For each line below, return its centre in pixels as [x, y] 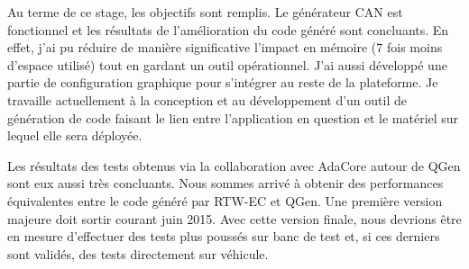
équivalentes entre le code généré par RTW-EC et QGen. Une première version [225, 200]
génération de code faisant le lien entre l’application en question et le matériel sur [233, 117]
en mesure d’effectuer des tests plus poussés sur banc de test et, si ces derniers [224, 236]
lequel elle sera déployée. [75, 135]
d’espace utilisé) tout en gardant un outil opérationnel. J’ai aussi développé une [227, 64]
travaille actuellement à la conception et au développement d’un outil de [207, 99]
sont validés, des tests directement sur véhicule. [138, 253]
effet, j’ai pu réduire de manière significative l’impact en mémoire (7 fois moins [225, 47]
